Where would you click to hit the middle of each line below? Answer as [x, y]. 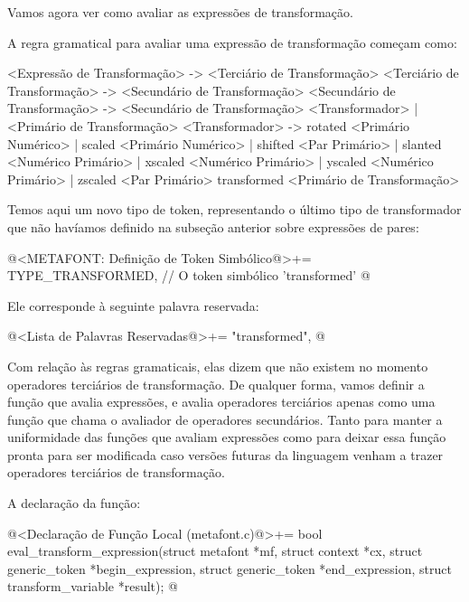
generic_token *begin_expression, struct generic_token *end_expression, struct [230, 568]
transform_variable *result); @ [93, 586]
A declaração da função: [74, 503]
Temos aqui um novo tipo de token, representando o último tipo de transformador [234, 209]
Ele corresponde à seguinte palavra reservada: [133, 305]
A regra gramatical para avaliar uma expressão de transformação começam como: [232, 42]
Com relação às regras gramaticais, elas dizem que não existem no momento [218, 366]
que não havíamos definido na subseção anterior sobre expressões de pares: [213, 226]
